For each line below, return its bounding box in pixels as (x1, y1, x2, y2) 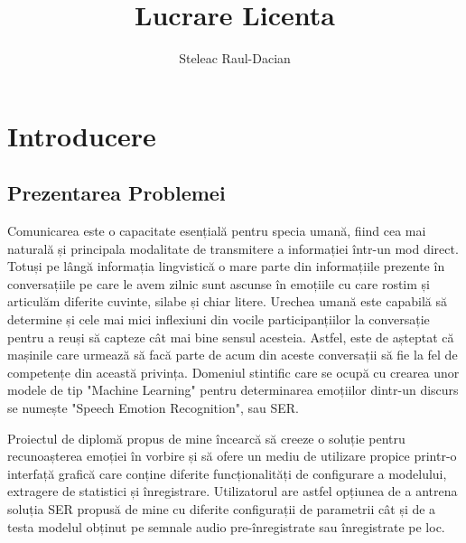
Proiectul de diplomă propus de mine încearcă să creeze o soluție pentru (7, 428, 405, 447)
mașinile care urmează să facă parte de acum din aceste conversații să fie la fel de (7, 345, 458, 364)
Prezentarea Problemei (7, 179, 226, 207)
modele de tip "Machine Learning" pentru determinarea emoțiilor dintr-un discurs (7, 380, 459, 399)
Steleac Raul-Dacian (179, 49, 291, 68)
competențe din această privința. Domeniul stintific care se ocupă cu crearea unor (7, 362, 460, 381)
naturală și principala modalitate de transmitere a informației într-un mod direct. (7, 239, 459, 257)
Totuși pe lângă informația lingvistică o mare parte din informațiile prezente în (7, 257, 445, 276)
